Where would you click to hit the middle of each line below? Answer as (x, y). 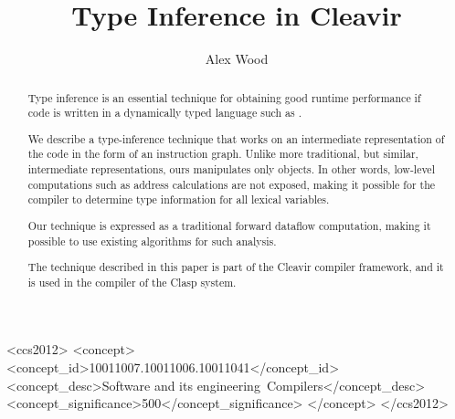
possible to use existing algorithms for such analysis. (152, 241)
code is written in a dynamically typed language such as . (164, 113)
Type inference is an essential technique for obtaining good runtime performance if (224, 97)
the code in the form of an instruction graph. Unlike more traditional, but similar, (223, 154)
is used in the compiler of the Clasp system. (132, 282)
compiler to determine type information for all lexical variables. (179, 199)
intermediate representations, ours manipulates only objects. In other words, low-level (231, 169)
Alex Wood (237, 59)
